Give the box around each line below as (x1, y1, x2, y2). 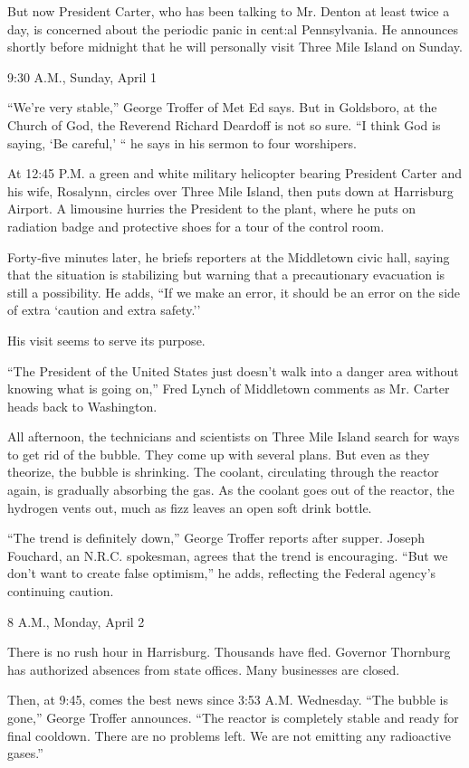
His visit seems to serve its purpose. (7, 330, 206, 349)
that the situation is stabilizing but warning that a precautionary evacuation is (7, 265, 445, 284)
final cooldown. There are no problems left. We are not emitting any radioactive (7, 725, 451, 744)
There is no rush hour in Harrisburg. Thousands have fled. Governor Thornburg (7, 642, 451, 661)
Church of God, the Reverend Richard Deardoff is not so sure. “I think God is (7, 115, 441, 134)
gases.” (7, 744, 43, 763)
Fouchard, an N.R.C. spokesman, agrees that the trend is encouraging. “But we (7, 545, 448, 564)
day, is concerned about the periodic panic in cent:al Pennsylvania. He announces (7, 19, 458, 38)
